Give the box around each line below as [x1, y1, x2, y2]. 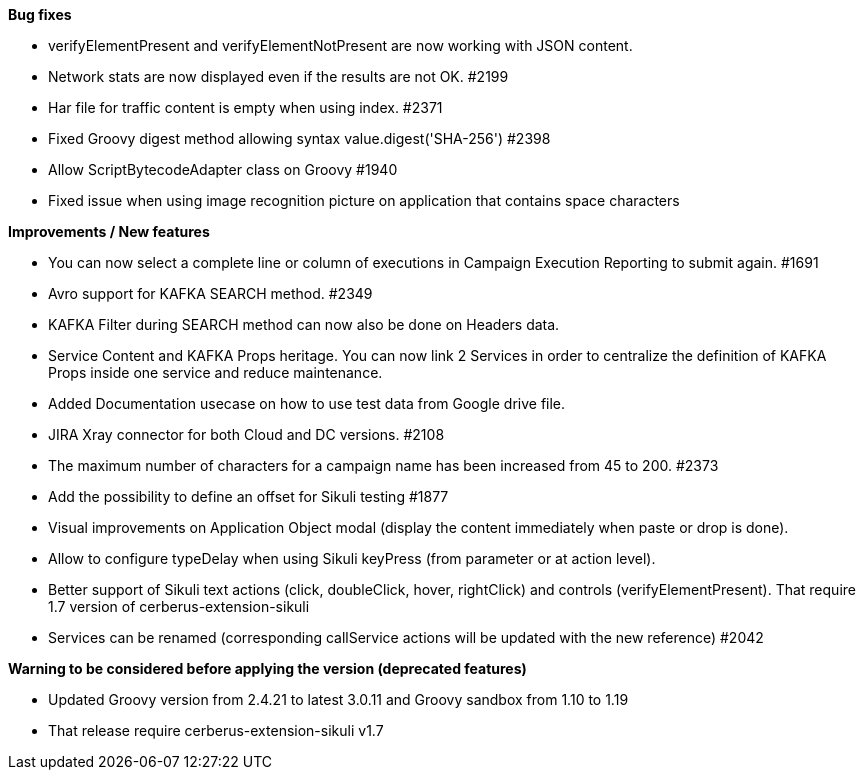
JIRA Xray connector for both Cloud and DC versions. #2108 [48, 426, 445, 443]
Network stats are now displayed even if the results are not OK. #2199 [48, 68, 509, 85]
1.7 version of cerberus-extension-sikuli [48, 598, 310, 615]
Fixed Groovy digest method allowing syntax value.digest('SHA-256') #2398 [48, 130, 551, 147]
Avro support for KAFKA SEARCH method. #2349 [48, 285, 373, 302]
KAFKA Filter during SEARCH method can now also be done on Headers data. [48, 316, 560, 333]
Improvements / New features [8, 223, 210, 240]
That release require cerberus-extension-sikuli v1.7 [48, 722, 384, 739]
